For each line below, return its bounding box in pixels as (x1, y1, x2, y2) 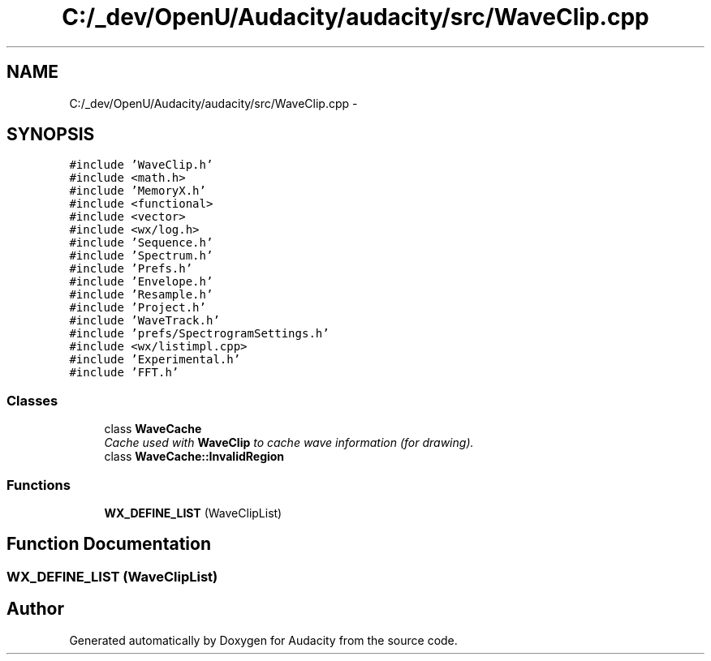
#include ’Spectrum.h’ (69, 249, 213, 263)
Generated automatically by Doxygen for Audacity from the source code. (69, 633, 458, 647)
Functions (6, 476, 71, 493)
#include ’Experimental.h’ (69, 353, 241, 367)
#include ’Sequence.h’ (69, 236, 213, 250)
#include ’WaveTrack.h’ (69, 314, 220, 328)
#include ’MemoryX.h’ (69, 184, 206, 198)
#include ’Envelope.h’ (69, 275, 213, 289)
